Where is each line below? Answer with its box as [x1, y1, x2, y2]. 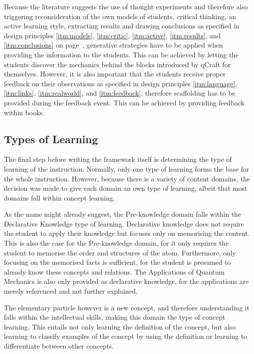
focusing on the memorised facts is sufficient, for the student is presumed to [4, 257, 231, 267]
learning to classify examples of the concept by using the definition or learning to [4, 331, 247, 341]
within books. [4, 107, 45, 117]
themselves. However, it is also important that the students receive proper [4, 69, 226, 79]
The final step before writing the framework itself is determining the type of [4, 154, 232, 164]
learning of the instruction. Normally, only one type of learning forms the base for [4, 163, 250, 174]
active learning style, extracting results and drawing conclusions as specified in [4, 21, 239, 31]
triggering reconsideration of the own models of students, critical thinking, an [4, 11, 236, 21]
